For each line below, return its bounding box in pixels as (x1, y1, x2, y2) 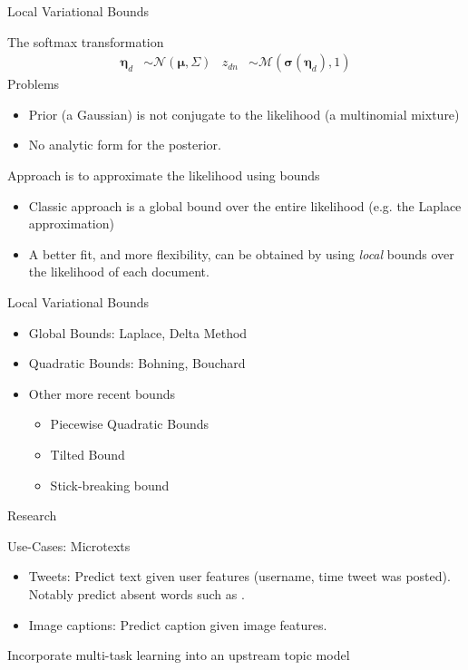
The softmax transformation (7, 32, 164, 51)
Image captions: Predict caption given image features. (28, 615, 327, 634)
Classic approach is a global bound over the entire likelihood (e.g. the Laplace (28, 196, 462, 215)
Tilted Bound (50, 444, 125, 463)
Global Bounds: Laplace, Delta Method (28, 323, 248, 342)
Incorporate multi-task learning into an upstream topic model (7, 646, 350, 665)
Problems (7, 74, 60, 93)
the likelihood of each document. (28, 262, 210, 281)
